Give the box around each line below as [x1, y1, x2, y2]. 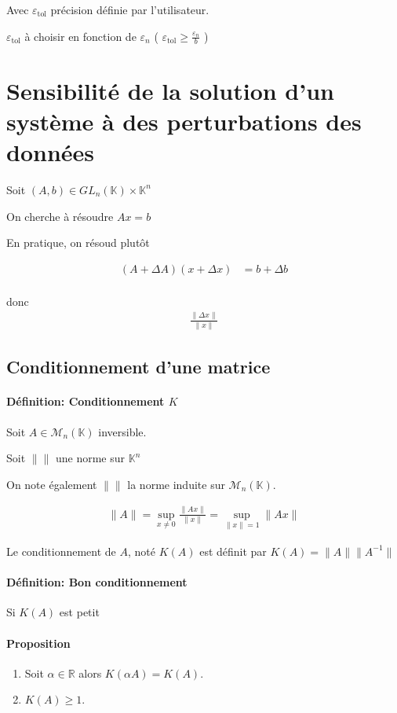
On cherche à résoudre [6, 208, 114, 224]
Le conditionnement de [6, 542, 116, 559]
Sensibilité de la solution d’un [6, 74, 334, 106]
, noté [127, 542, 155, 559]
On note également [6, 476, 97, 492]
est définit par [199, 542, 267, 559]
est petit [59, 604, 100, 620]
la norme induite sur [127, 476, 225, 492]
